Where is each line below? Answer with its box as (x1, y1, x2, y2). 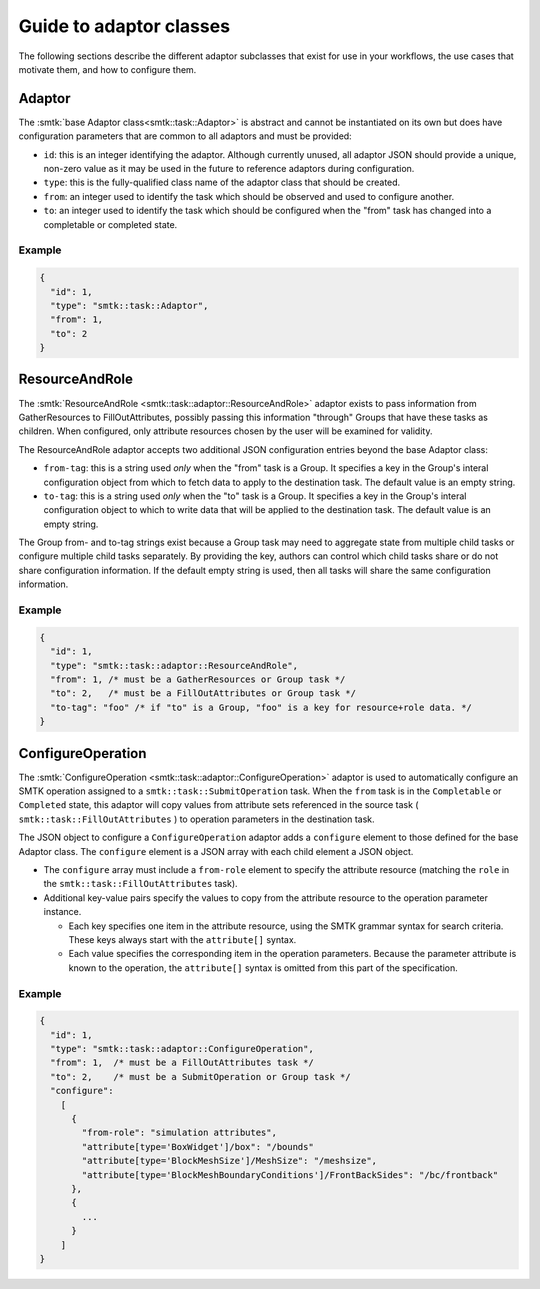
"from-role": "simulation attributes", (81, 1127, 277, 1139)
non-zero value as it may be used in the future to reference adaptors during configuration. (43, 163, 415, 175)
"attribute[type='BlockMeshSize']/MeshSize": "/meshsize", (81, 1155, 378, 1167)
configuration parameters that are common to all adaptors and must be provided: (18, 130, 352, 142)
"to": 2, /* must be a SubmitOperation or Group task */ (50, 1071, 351, 1082)
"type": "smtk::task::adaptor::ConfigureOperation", (50, 1043, 314, 1055)
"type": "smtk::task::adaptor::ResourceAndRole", (50, 660, 299, 671)
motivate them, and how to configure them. (18, 63, 197, 75)
